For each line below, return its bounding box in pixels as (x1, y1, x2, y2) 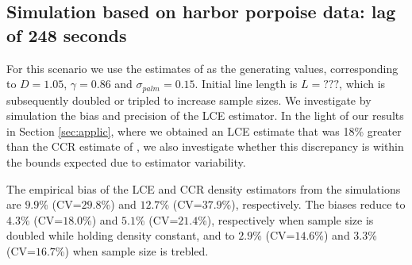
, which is (339, 75, 386, 92)
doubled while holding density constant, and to (6, 227, 235, 244)
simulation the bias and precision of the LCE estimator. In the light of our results (6, 107, 404, 124)
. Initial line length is (194, 75, 298, 92)
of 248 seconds (6, 22, 127, 47)
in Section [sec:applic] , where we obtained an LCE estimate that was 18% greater (6, 122, 402, 139)
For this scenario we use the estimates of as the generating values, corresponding (6, 60, 399, 76)
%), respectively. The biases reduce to (221, 196, 406, 213)
